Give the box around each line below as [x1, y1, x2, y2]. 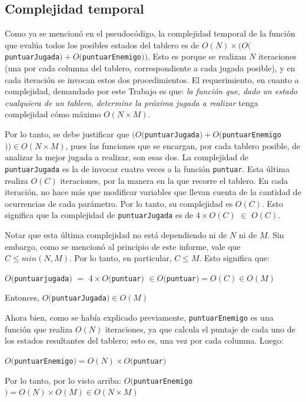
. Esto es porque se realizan [147, 50, 247, 62]
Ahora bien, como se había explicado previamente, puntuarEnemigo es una [5, 311, 274, 324]
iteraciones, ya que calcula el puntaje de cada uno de [105, 322, 295, 335]
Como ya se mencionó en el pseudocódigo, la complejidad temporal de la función [5, 27, 295, 39]
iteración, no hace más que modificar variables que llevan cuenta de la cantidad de [5, 186, 301, 198]
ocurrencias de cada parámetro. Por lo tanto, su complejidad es [5, 197, 233, 209]
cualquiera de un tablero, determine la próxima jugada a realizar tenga [5, 96, 258, 108]
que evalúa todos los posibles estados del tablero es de [5, 38, 199, 51]
